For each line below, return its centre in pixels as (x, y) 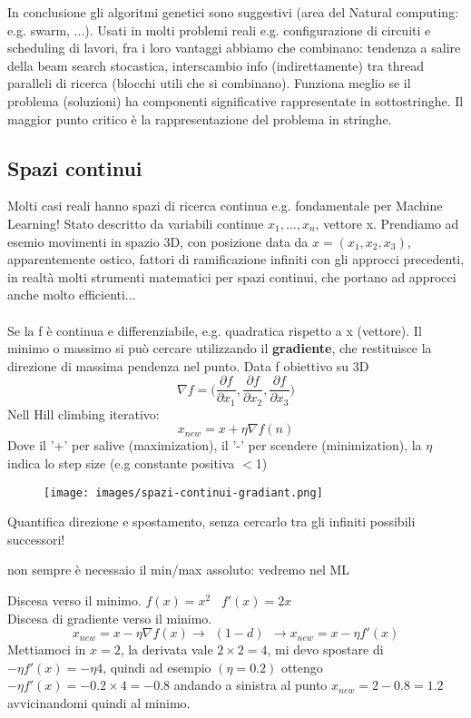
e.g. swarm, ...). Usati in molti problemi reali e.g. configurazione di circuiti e (219, 30)
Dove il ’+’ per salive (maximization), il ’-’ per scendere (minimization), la (215, 445)
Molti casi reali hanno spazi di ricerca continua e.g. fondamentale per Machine (225, 206)
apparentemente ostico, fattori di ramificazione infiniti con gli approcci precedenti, (236, 259)
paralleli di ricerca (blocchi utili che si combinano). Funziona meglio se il (209, 83)
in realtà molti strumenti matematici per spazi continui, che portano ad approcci (232, 276)
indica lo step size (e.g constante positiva (121, 463)
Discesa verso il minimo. (74, 600)
